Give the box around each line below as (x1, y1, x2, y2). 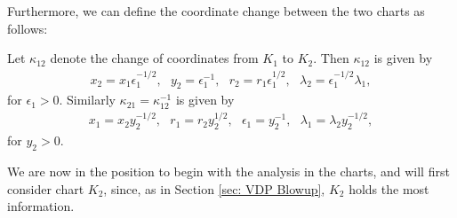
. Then (313, 49, 349, 67)
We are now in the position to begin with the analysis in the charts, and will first (7, 162, 450, 181)
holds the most (349, 179, 429, 198)
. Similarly (59, 90, 116, 109)
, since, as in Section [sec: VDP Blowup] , (103, 179, 325, 198)
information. (7, 197, 75, 215)
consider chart (7, 179, 84, 198)
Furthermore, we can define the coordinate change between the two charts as (7, 2, 425, 19)
